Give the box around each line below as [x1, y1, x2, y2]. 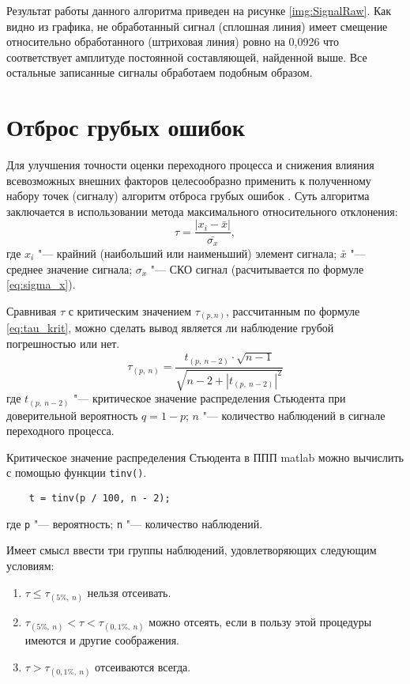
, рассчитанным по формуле [226, 302, 360, 319]
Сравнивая [6, 302, 57, 319]
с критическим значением [68, 302, 192, 319]
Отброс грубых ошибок [6, 111, 245, 143]
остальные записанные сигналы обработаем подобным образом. [6, 64, 313, 81]
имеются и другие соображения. [24, 632, 180, 648]
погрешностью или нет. [6, 334, 120, 351]
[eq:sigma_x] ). [6, 276, 76, 293]
